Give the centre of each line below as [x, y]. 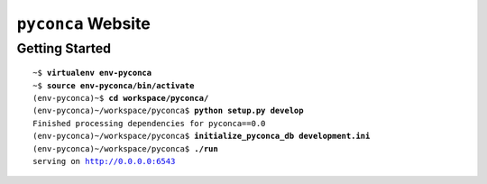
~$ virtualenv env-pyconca [92, 73]
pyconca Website [83, 23]
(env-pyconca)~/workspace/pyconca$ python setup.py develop [168, 111]
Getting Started [64, 49]
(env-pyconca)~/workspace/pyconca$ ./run [125, 148]
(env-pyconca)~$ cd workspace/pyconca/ [121, 98]
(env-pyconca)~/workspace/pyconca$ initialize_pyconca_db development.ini [202, 136]
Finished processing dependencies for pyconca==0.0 [149, 123]
